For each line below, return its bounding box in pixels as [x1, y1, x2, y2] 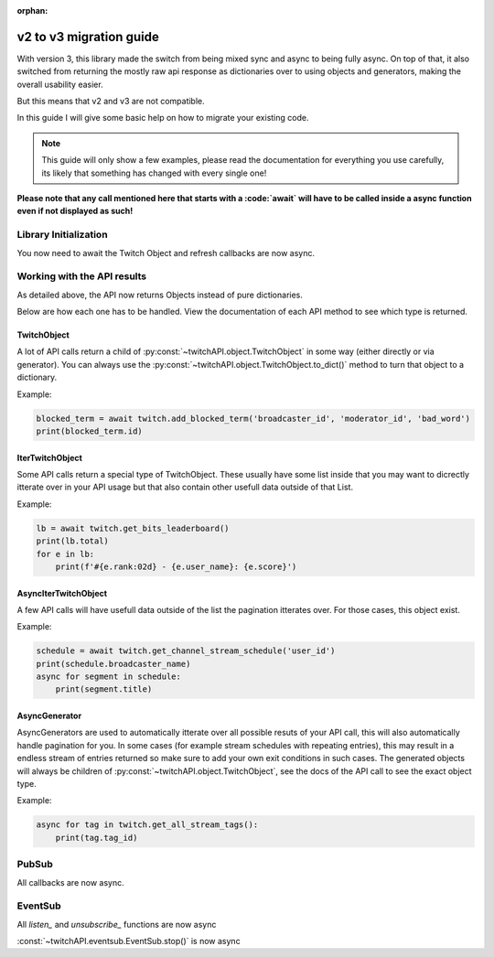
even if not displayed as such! [16, 206, 134, 217]
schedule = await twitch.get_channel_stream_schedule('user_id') [36, 646, 336, 656]
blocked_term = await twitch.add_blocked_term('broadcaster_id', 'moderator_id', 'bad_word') [36, 413, 471, 424]
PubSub [16, 858, 54, 871]
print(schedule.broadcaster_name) [36, 659, 191, 669]
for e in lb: [36, 549, 95, 559]
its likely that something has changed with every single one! [41, 167, 267, 178]
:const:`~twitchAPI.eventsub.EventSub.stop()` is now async [16, 936, 242, 947]
